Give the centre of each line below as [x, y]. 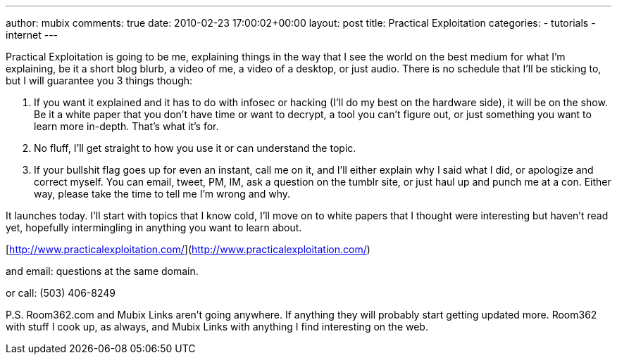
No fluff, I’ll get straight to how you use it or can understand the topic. [195, 148]
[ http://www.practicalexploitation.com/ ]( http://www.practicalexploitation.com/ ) [188, 249]
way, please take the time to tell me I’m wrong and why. [162, 194]
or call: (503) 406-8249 [61, 293]
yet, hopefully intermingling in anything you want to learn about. [154, 227]
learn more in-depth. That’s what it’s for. [126, 126]
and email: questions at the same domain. [102, 271]
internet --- [32, 35]
